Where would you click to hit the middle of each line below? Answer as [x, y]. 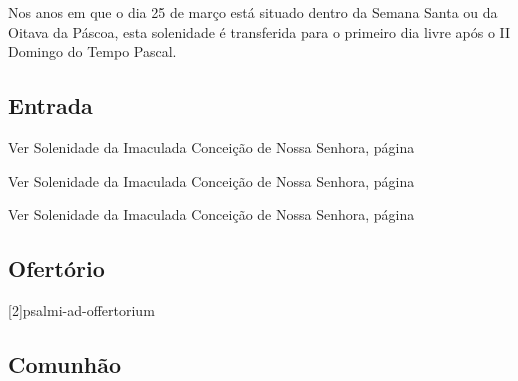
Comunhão [65, 363]
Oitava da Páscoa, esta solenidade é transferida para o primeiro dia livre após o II [259, 31]
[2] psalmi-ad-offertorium [81, 309]
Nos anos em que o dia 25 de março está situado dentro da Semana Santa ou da [253, 12]
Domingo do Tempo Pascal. [92, 51]
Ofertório [56, 268]
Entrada [50, 105]
